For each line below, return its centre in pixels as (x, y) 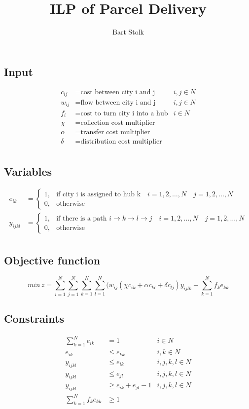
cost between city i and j (118, 92)
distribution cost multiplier (121, 142)
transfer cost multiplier (115, 132)
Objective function (52, 260)
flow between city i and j (118, 103)
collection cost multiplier (118, 123)
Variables (28, 171)
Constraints (34, 318)
